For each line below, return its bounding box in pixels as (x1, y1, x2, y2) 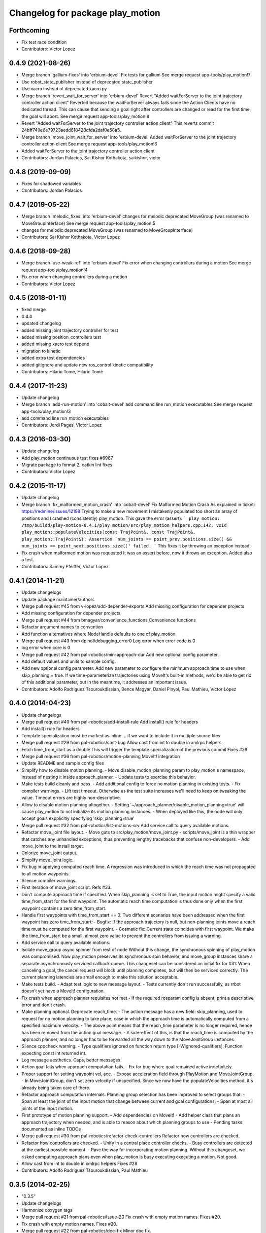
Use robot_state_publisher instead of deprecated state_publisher (21, 79, 153, 85)
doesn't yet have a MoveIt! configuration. (21, 988, 105, 994)
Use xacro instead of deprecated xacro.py (21, 86, 107, 92)
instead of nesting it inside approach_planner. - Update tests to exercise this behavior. (21, 774, 197, 780)
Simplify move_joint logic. (21, 857, 74, 863)
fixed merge (21, 306, 46, 313)
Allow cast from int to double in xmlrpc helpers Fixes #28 (21, 1160, 137, 1166)
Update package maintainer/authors (21, 596, 95, 602)
